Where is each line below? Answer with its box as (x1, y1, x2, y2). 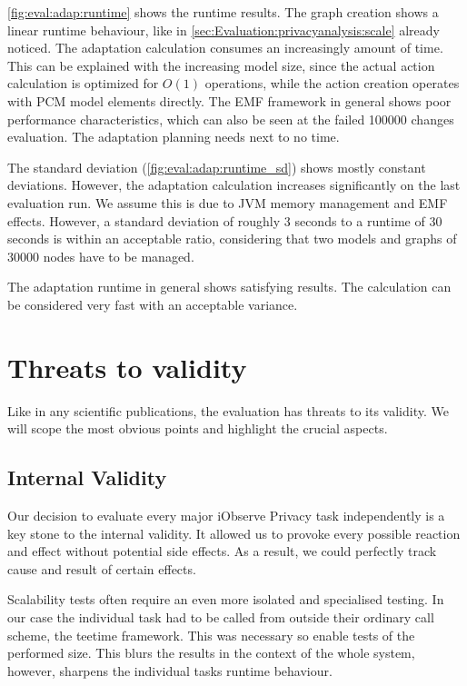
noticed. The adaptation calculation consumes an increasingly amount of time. (7, 38, 443, 57)
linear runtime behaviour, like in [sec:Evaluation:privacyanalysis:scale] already (7, 20, 440, 39)
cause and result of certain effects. (7, 559, 196, 578)
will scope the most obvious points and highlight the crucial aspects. (7, 419, 388, 438)
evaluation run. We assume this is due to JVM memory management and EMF (7, 193, 448, 212)
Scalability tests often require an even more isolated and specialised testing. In (7, 590, 444, 609)
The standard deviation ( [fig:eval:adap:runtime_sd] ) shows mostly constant (7, 157, 426, 176)
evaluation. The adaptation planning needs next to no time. (7, 127, 340, 146)
